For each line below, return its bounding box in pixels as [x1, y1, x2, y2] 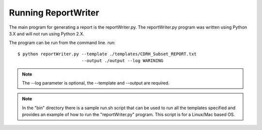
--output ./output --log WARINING [81, 58, 164, 64]
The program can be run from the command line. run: [9, 40, 116, 46]
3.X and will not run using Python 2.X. [9, 31, 84, 36]
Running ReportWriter [9, 7, 99, 18]
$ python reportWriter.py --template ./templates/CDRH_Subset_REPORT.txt [17, 51, 197, 57]
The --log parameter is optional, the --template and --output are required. [22, 80, 170, 86]
